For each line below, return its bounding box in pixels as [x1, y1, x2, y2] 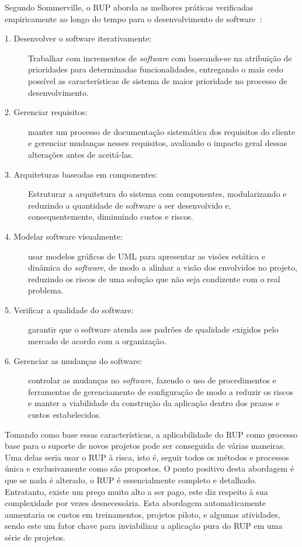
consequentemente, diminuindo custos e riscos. [28, 210, 193, 223]
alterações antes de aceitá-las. [28, 148, 134, 160]
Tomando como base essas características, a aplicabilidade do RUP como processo [5, 428, 298, 440]
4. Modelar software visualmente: [5, 230, 123, 242]
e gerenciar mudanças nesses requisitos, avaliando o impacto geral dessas [28, 137, 287, 149]
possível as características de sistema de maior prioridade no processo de [28, 74, 287, 86]
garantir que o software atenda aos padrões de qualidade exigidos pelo [28, 323, 279, 335]
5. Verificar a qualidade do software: [5, 303, 134, 316]
